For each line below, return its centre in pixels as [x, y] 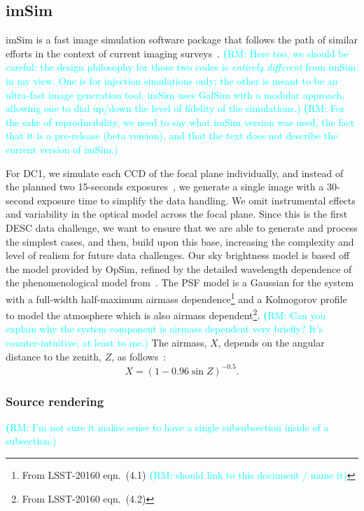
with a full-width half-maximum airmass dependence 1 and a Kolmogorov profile [176, 297]
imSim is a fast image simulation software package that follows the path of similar [182, 40]
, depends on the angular [271, 342]
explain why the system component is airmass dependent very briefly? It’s [164, 329]
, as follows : [139, 356]
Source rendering [55, 401]
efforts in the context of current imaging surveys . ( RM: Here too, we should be [177, 53]
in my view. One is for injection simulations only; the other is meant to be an [172, 80]
